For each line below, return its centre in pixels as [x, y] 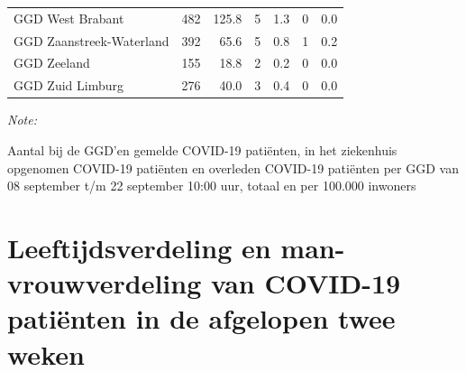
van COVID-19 [306, 283]
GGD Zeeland [52, 63]
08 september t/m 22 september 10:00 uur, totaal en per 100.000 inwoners [212, 186]
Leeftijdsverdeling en [139, 247]
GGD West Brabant [69, 18]
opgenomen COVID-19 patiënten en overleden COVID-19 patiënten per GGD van [233, 167]
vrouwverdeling [105, 283]
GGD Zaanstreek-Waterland [91, 40]
